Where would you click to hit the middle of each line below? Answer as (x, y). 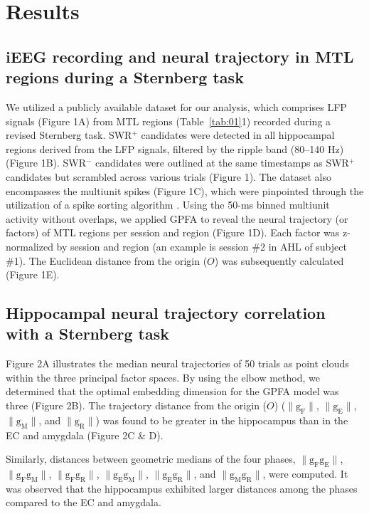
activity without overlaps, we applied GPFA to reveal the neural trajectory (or (177, 218)
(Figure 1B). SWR (46, 163)
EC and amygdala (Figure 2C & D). (85, 435)
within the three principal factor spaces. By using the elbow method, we (163, 377)
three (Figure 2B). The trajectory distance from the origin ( (137, 405)
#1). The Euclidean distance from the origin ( (107, 260)
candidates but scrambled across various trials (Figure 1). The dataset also (169, 176)
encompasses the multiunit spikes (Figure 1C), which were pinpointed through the (185, 190)
